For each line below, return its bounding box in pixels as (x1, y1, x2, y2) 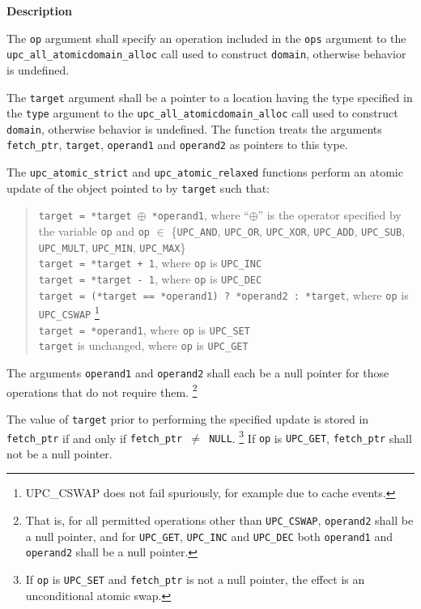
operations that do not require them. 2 (6, 381, 198, 400)
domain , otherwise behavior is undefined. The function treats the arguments (6, 120, 382, 137)
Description (6, 2, 73, 19)
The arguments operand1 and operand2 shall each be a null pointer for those (6, 364, 389, 381)
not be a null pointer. (6, 445, 113, 462)
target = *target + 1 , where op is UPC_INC (38, 254, 262, 271)
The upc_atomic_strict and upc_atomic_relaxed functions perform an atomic (6, 164, 403, 181)
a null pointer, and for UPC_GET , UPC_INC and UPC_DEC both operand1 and (25, 527, 393, 544)
